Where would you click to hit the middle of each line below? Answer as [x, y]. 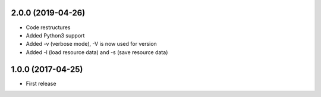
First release [41, 83]
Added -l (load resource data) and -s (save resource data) [97, 52]
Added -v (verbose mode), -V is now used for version [91, 44]
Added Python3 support [55, 35]
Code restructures [48, 27]
